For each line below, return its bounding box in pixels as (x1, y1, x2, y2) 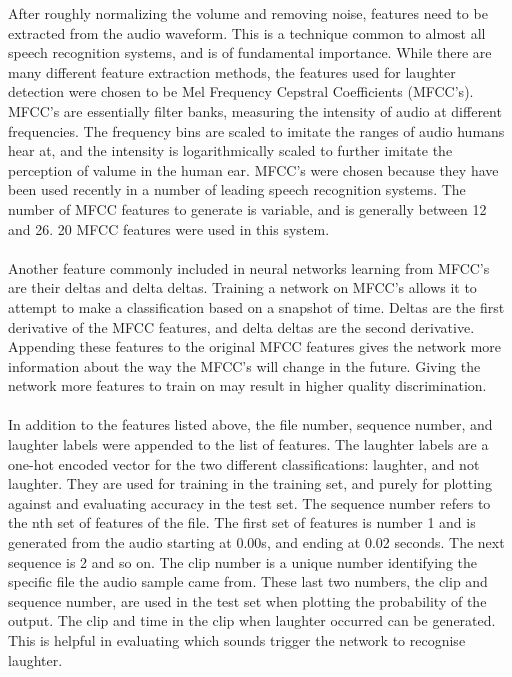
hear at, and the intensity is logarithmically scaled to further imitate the (8, 140, 453, 161)
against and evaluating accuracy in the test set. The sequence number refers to (8, 492, 491, 513)
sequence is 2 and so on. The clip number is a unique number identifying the (8, 551, 477, 572)
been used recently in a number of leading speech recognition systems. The (8, 179, 466, 200)
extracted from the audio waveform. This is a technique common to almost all (8, 22, 486, 43)
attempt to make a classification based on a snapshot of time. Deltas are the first (8, 296, 505, 317)
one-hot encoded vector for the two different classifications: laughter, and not (8, 453, 480, 474)
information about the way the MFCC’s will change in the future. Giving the (8, 355, 481, 376)
